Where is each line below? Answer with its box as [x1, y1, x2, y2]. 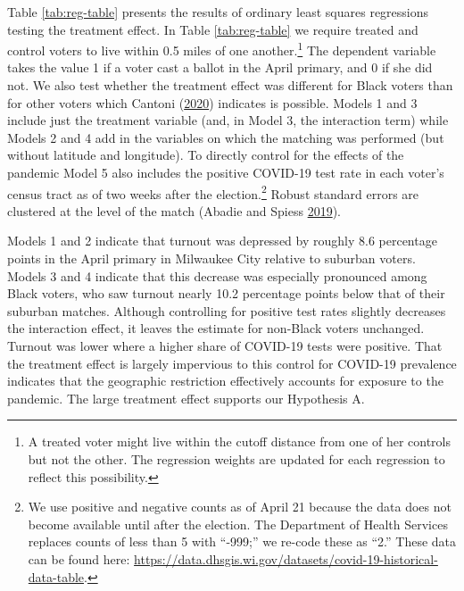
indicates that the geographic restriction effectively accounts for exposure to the [7, 371, 443, 390]
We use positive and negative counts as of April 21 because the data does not [28, 497, 452, 516]
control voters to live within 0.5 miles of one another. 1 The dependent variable [7, 38, 436, 59]
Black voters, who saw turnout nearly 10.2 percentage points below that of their [7, 284, 445, 303]
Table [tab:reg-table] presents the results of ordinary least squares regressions [7, 3, 429, 21]
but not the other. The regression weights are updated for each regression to [28, 449, 445, 468]
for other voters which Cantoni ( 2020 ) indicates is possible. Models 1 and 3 [7, 93, 418, 112]
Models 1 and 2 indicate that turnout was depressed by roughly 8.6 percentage [7, 231, 437, 250]
